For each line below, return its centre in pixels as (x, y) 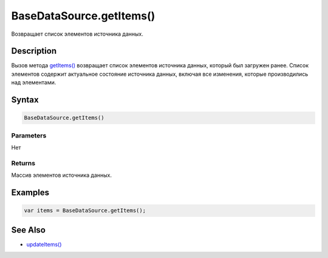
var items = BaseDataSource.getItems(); (85, 211)
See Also (28, 230)
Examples (30, 192)
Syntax (25, 100)
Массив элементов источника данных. (62, 175)
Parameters (29, 135)
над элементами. (34, 82)
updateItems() (44, 244)
